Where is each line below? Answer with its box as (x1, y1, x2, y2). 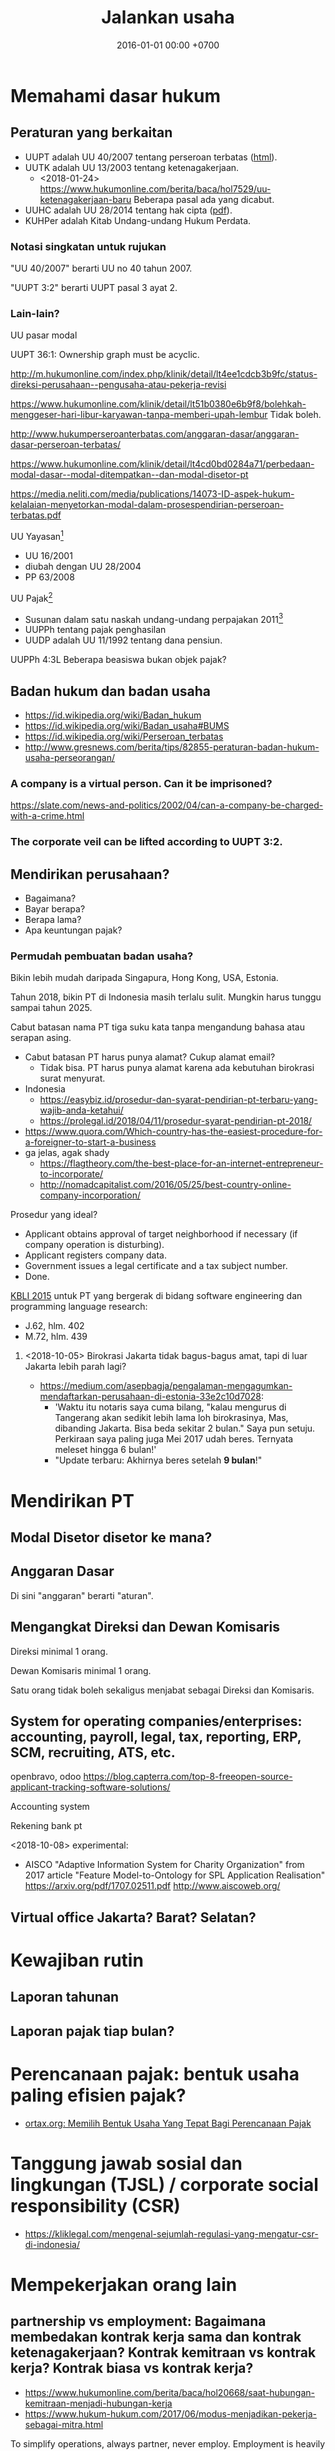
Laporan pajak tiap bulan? (10, 2022, 175, 2040)
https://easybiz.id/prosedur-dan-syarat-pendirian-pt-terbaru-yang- (39, 1094, 318, 1106)
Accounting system (10, 1801, 90, 1813)
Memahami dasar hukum (10, 84, 221, 107)
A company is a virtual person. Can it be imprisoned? (10, 777, 273, 791)
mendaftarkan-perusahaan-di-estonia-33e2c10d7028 (39, 1391, 262, 1403)
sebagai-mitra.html (24, 2418, 104, 2430)
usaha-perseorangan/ (24, 752, 116, 764)
